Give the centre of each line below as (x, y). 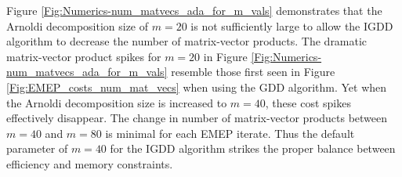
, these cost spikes (308, 102)
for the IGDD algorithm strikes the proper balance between (253, 148)
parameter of (37, 148)
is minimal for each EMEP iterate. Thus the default (230, 133)
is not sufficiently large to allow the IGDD (292, 25)
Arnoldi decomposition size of (78, 25)
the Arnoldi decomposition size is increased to (117, 102)
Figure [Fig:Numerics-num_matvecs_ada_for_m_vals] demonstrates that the (194, 10)
